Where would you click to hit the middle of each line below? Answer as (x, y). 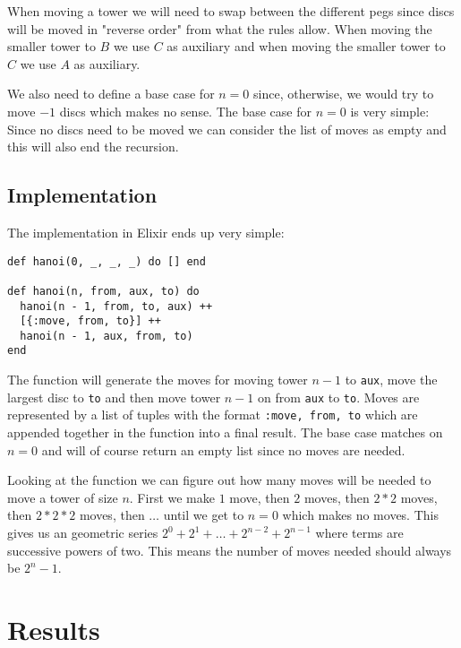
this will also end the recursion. (93, 147)
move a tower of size (63, 497)
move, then (260, 497)
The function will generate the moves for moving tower (158, 380)
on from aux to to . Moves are (339, 397)
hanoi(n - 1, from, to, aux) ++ (116, 306)
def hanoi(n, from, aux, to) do (103, 291)
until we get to (204, 515)
